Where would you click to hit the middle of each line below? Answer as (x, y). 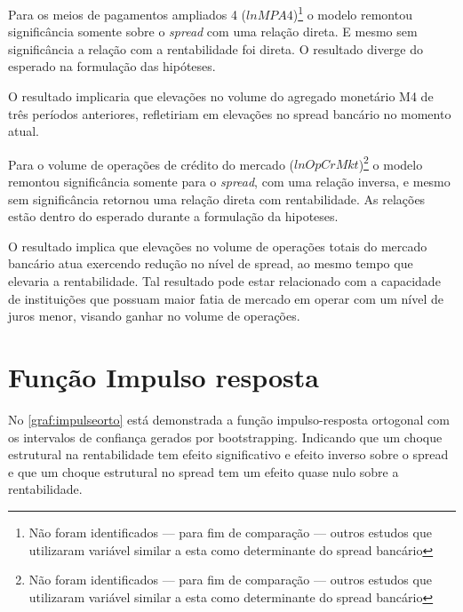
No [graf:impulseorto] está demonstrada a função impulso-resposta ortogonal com (229, 419)
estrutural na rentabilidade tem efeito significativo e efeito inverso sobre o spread (228, 454)
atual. (24, 131)
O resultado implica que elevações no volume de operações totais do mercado (218, 246)
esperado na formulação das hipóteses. (112, 66)
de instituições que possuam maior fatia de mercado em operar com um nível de (226, 298)
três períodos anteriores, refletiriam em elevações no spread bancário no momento (230, 113)
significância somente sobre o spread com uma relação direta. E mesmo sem (213, 32)
